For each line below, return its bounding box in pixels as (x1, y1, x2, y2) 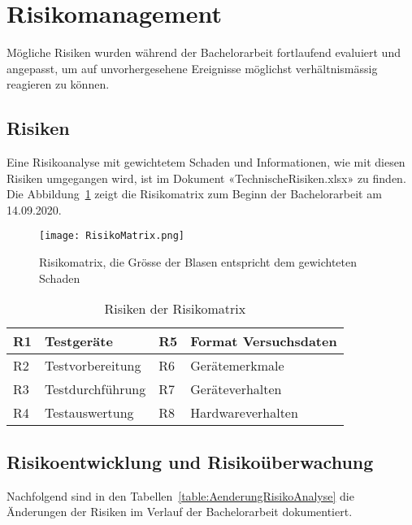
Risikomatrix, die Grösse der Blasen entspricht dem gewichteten (39, 254, 358, 271)
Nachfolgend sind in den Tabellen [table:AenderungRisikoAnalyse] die (7, 487, 354, 504)
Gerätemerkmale (190, 356, 284, 375)
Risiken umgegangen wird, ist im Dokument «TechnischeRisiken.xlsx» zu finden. (7, 169, 406, 186)
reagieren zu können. (7, 76, 110, 93)
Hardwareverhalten (190, 403, 298, 423)
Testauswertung (45, 403, 134, 423)
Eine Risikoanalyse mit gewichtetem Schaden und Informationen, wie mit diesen (7, 154, 405, 171)
